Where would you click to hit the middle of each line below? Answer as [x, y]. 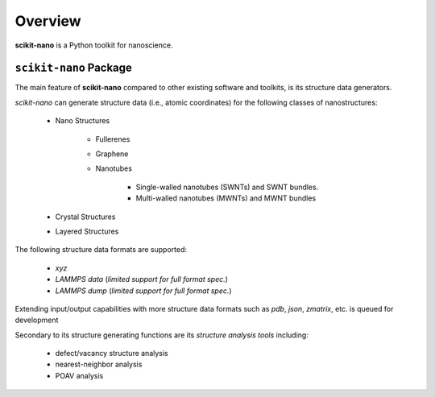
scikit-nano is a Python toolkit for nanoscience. [94, 45]
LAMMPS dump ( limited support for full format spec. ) [144, 291]
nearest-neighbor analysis [99, 364]
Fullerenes [113, 139]
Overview [48, 21]
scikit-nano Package [74, 68]
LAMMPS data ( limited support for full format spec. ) [142, 279]
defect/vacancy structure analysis [112, 354]
